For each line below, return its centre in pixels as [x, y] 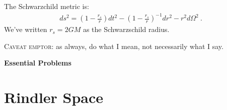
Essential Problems [38, 63]
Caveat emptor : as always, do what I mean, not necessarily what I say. [114, 46]
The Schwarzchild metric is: [47, 6]
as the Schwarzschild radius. [126, 29]
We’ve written [26, 29]
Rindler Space [54, 97]
